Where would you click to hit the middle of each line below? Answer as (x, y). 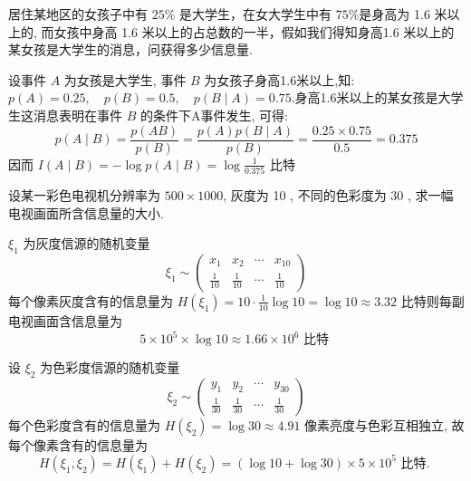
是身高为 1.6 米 (403, 14)
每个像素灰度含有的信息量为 (91, 300)
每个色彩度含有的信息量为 (84, 424)
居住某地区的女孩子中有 (78, 14)
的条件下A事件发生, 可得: (214, 115)
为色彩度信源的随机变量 (110, 367)
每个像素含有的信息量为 (78, 444)
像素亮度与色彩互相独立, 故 (384, 424)
